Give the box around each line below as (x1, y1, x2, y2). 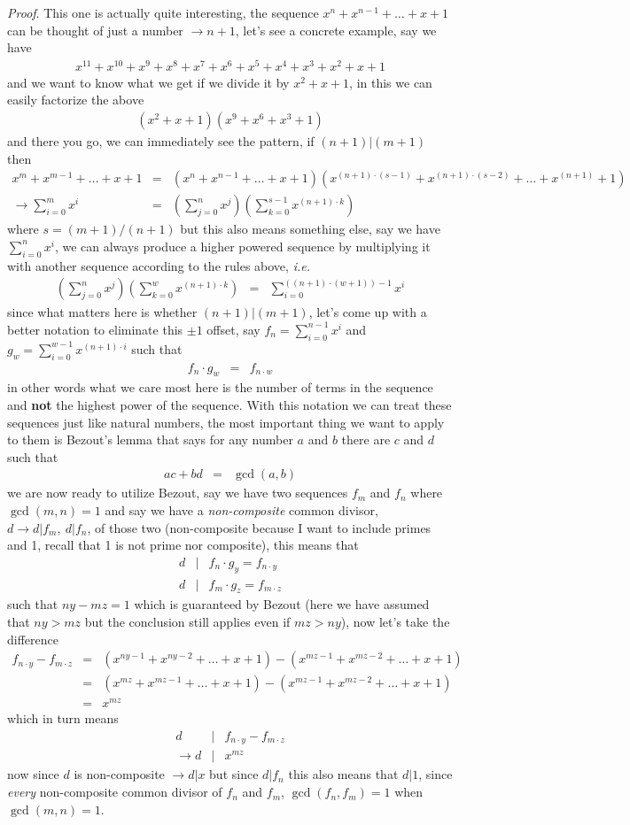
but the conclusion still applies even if (84, 613, 291, 631)
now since (7, 765, 59, 783)
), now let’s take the (340, 613, 450, 631)
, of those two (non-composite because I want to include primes (87, 518, 432, 536)
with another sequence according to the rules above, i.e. (7, 256, 310, 274)
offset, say (206, 320, 261, 338)
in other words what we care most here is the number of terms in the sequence (7, 378, 433, 397)
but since (209, 765, 259, 783)
